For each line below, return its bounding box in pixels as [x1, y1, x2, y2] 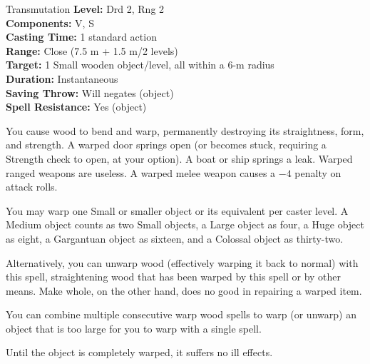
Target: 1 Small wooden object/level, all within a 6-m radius [6, 57, 274, 72]
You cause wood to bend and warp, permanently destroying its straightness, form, [6, 123, 364, 138]
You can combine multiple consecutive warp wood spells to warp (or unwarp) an [6, 307, 356, 322]
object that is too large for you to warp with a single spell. [6, 320, 262, 335]
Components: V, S [6, 15, 94, 30]
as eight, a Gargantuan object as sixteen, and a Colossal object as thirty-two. [6, 231, 344, 246]
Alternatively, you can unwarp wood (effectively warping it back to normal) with [6, 255, 359, 270]
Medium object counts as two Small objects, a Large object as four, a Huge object [6, 217, 364, 232]
